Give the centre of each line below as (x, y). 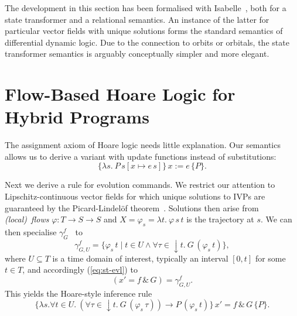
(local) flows (27, 219)
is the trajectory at (220, 219)
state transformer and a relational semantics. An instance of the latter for (137, 19)
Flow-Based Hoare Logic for (120, 94)
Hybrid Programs (77, 117)
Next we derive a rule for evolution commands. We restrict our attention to (140, 185)
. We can (276, 219)
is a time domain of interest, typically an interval (140, 258)
